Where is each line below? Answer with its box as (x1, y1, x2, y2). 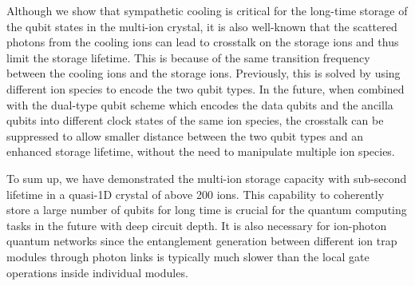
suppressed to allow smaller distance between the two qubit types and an (6, 127, 363, 144)
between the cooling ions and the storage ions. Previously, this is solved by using (6, 65, 401, 81)
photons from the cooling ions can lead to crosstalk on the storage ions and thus (6, 34, 399, 50)
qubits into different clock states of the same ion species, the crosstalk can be (6, 112, 384, 129)
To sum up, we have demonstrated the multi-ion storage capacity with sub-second (6, 169, 407, 186)
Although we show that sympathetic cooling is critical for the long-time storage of (6, 2, 408, 18)
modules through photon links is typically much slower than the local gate (6, 248, 370, 264)
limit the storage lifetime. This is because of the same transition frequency (6, 49, 370, 66)
